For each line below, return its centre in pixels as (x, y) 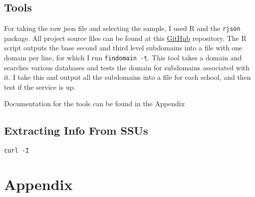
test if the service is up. (40, 87)
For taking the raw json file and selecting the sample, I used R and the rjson (122, 28)
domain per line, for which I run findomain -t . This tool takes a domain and (123, 58)
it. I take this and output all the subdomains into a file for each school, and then (127, 77)
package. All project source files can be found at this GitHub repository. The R (125, 38)
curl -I (17, 151)
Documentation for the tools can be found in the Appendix (95, 103)
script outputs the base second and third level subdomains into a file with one (123, 48)
